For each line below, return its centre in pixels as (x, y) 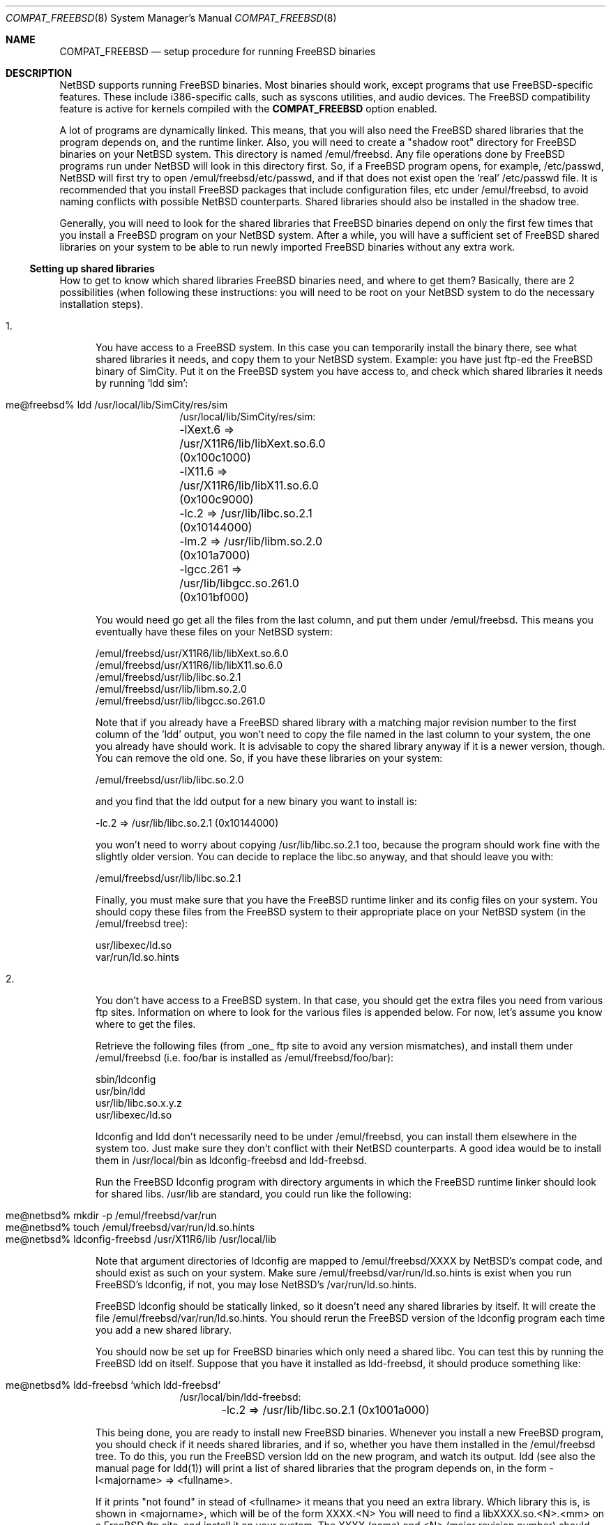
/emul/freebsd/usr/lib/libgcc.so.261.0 (181, 701)
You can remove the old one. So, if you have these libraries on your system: (269, 758)
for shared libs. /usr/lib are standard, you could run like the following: (254, 1194)
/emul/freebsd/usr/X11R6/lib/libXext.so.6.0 (192, 653)
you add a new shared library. (164, 1330)
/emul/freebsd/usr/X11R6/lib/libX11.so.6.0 (189, 665)
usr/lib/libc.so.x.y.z (139, 1103)
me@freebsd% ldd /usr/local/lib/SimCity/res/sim (117, 405)
